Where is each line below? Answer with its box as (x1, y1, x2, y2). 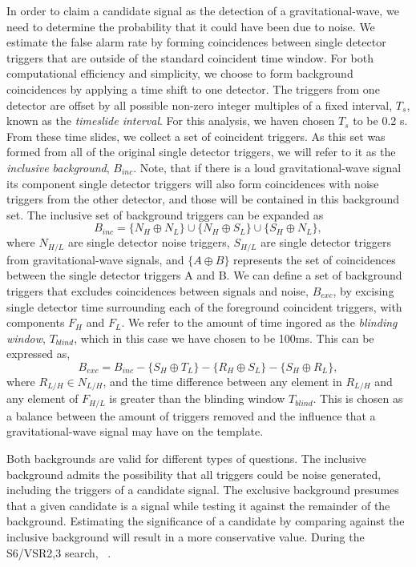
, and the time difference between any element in (103, 372, 342, 389)
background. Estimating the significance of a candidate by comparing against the (6, 513, 405, 529)
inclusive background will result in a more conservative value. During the (6, 528, 365, 545)
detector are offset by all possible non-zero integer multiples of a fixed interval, (6, 96, 393, 113)
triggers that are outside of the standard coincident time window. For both (6, 49, 374, 66)
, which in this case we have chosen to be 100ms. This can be (74, 329, 374, 346)
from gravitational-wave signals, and (6, 251, 184, 267)
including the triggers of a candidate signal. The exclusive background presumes (6, 481, 399, 498)
